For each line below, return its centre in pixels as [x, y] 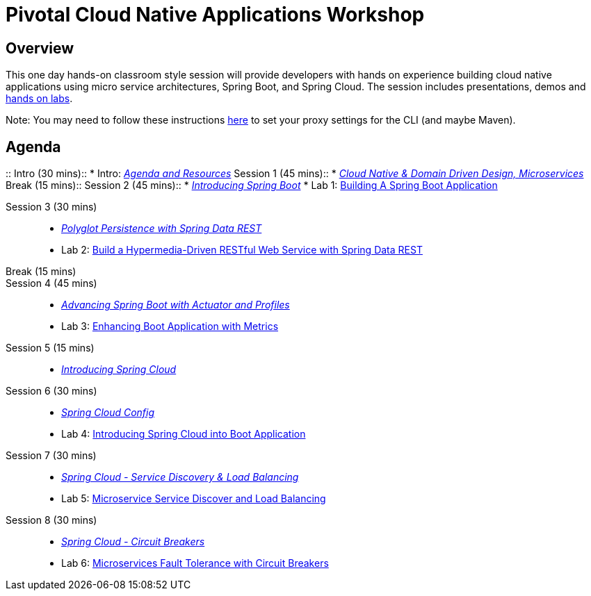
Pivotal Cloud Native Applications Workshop [215, 15]
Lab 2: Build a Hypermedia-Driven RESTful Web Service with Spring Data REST [242, 250]
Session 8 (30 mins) [51, 520]
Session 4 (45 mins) [51, 283]
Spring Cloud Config [108, 413]
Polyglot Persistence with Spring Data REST [162, 229]
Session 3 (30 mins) [51, 207]
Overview [40, 48]
